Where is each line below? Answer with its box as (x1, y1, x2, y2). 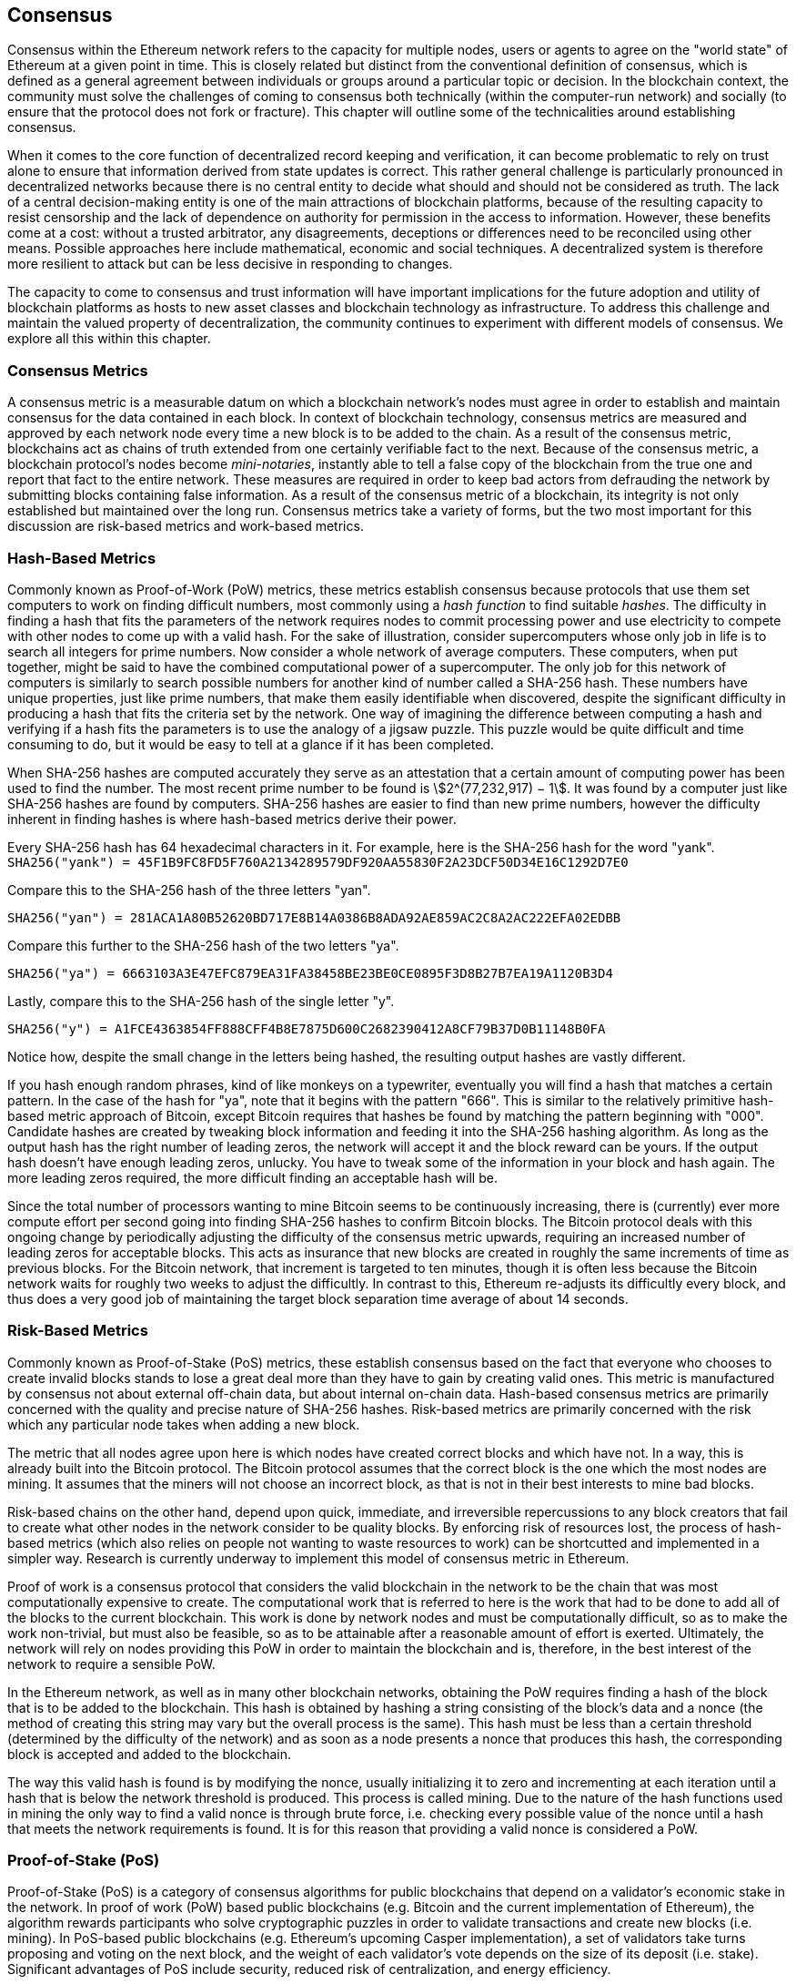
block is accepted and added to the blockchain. (7, 1745, 292, 1762)
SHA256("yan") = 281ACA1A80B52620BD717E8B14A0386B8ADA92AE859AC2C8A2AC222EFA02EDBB (7, 910, 621, 925)
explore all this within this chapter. (7, 331, 211, 347)
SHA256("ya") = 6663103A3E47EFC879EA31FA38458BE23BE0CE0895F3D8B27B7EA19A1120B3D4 (7, 965, 613, 981)
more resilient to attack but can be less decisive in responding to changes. (7, 256, 453, 272)
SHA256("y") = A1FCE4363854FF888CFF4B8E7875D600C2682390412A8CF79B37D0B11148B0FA (7, 1021, 606, 1036)
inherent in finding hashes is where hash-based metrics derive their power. (7, 810, 457, 827)
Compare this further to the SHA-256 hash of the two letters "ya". (7, 937, 399, 953)
